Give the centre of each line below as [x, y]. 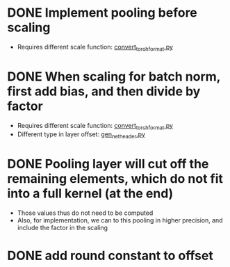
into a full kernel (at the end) [90, 194]
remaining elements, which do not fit [115, 179]
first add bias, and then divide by [104, 91]
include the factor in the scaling [63, 228]
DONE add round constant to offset [110, 256]
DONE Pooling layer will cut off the [108, 164]
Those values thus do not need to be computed [85, 213]
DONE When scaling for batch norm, [114, 76]
